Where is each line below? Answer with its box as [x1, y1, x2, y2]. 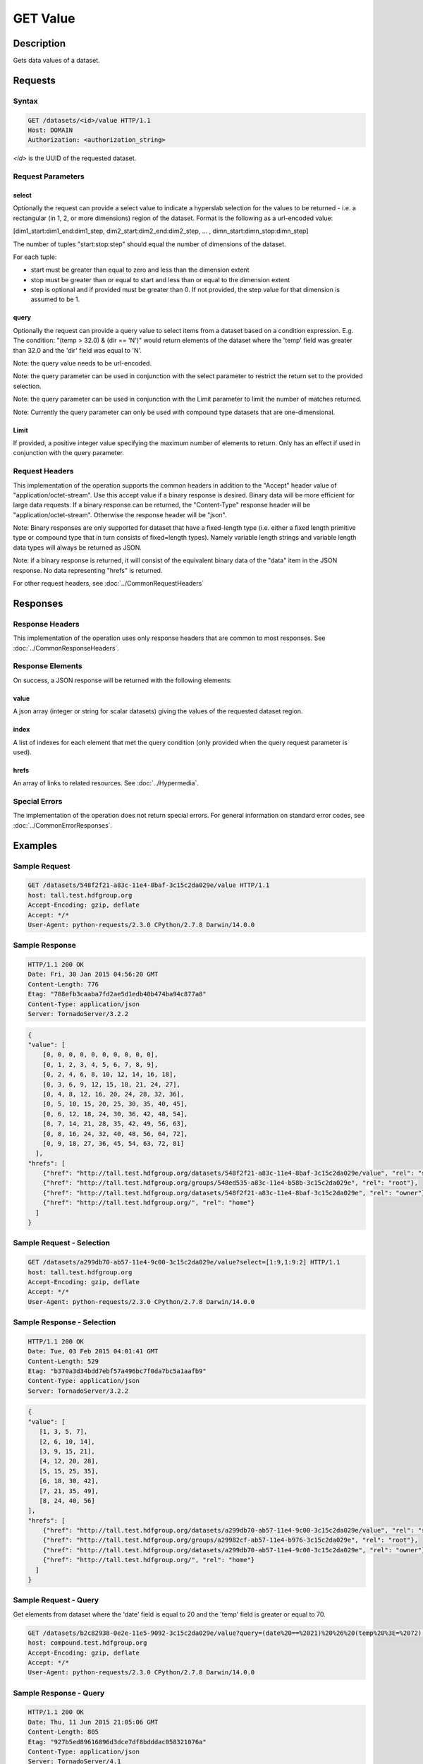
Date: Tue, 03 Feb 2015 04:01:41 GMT [27, 1348, 159, 1355]
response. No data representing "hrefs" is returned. [13, 566, 163, 574]
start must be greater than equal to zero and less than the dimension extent [30, 265, 250, 274]
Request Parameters [13, 171, 85, 181]
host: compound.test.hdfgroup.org [27, 1639, 147, 1647]
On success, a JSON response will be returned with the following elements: [13, 676, 233, 684]
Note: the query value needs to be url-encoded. [13, 359, 152, 368]
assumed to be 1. [30, 295, 80, 303]
